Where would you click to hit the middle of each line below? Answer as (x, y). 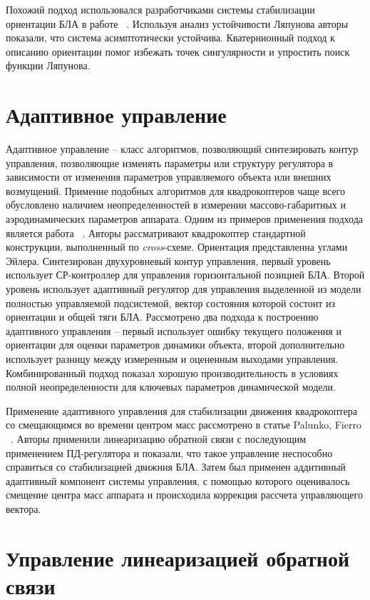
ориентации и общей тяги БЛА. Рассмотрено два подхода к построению (162, 317)
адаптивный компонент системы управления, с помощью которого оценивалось (178, 480)
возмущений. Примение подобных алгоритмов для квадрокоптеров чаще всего (176, 190)
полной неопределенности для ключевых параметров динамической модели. (171, 387)
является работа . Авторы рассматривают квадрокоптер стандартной (156, 232)
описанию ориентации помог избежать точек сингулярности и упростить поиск (178, 51)
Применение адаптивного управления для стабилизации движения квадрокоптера (181, 410)
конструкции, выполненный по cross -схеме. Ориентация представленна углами (177, 247)
